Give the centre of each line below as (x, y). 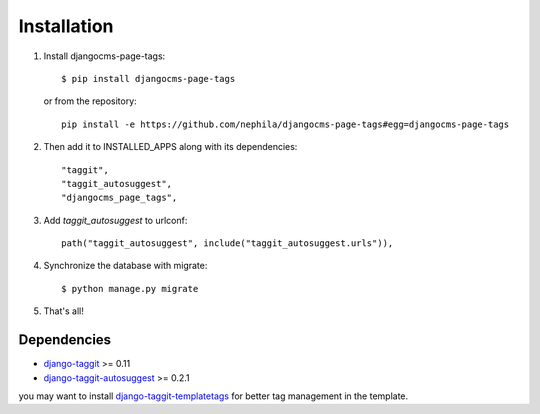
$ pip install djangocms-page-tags (148, 78)
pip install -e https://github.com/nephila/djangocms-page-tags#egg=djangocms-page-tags (285, 124)
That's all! (63, 311)
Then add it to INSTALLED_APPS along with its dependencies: (170, 147)
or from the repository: (90, 101)
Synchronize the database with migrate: (125, 266)
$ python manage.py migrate (130, 288)
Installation (66, 26)
